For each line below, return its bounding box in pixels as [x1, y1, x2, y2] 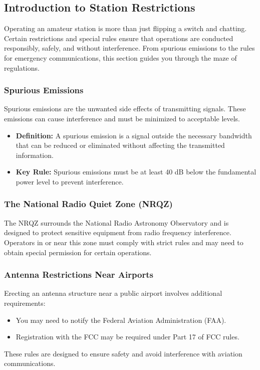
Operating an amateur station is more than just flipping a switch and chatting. [4, 23, 247, 34]
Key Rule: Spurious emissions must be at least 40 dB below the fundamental [16, 166, 256, 177]
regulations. [4, 62, 40, 73]
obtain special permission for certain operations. [4, 247, 152, 257]
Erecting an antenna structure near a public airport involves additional [4, 288, 222, 298]
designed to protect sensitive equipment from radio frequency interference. [4, 227, 231, 238]
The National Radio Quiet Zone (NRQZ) [4, 198, 173, 210]
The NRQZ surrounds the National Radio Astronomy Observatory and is [4, 217, 229, 228]
